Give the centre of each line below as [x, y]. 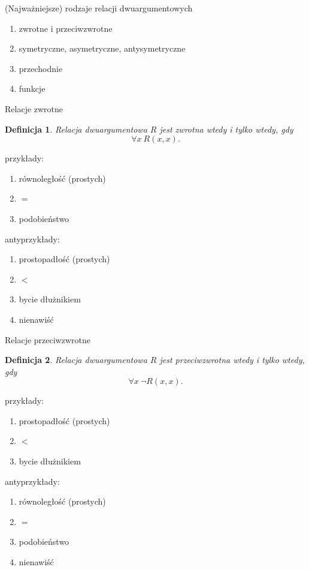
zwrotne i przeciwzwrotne [66, 28]
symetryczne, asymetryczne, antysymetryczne [102, 48]
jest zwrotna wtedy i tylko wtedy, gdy [226, 129]
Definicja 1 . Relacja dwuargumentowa [76, 129]
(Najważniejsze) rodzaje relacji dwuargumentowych [99, 8]
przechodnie [41, 68]
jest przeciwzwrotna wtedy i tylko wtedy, [232, 360]
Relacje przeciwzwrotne [48, 339]
